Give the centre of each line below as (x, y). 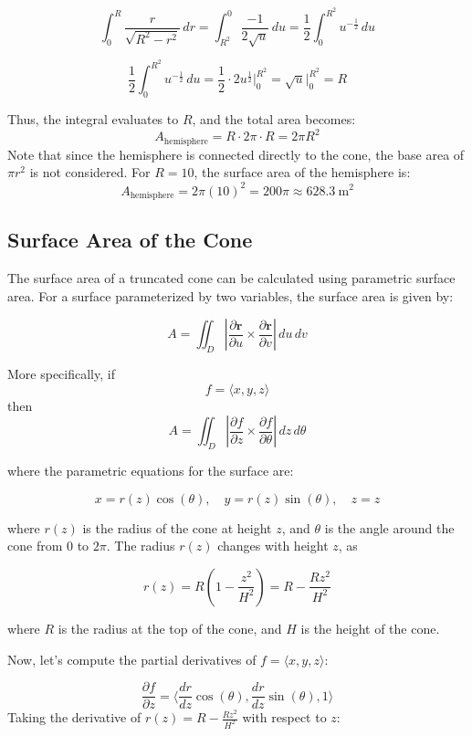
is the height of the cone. (370, 628)
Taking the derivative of (74, 717)
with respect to (284, 717)
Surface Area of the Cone (130, 240)
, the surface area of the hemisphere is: (302, 172)
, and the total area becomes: (274, 119)
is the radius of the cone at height (177, 527)
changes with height (273, 546)
